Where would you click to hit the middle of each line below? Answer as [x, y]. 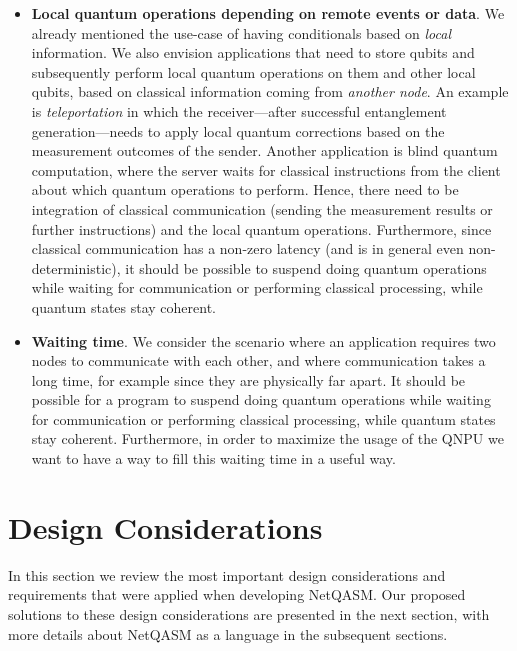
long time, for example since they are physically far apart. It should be [248, 379]
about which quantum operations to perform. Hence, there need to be [245, 189]
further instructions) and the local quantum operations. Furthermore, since [261, 228]
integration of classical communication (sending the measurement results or [262, 208]
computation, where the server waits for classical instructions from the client [266, 169]
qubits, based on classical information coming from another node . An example [270, 91]
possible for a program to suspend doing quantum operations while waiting [261, 399]
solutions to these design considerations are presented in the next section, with [249, 613]
